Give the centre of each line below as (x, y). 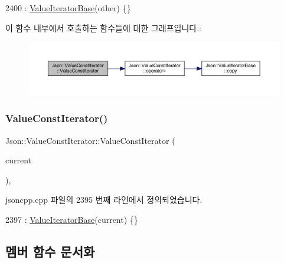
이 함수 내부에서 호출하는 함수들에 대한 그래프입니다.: (103, 27)
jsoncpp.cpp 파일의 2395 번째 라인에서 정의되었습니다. (104, 200)
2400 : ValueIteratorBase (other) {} (68, 8)
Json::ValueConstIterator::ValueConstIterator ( (90, 140)
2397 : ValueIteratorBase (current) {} (72, 220)
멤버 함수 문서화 (50, 252)
